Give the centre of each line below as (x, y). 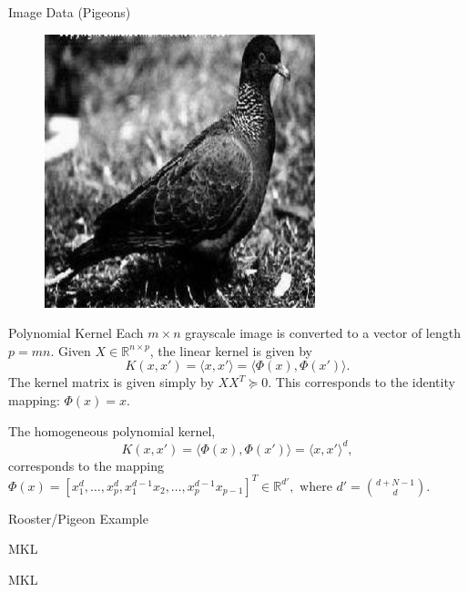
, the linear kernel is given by (231, 350)
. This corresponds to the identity (361, 382)
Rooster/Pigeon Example (78, 518)
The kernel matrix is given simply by (111, 382)
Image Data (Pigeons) (70, 12)
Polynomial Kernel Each (76, 333)
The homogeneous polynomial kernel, (112, 430)
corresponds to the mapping (86, 465)
